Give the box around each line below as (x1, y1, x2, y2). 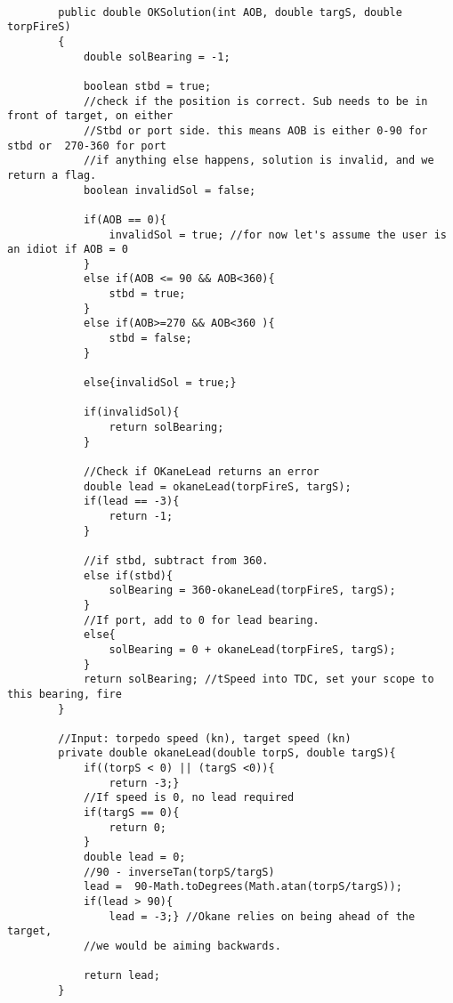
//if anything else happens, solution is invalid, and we (83, 154, 434, 167)
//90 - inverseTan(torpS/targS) (83, 865, 275, 878)
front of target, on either (7, 109, 174, 123)
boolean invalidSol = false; (83, 183, 256, 197)
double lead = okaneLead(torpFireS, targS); (83, 480, 352, 493)
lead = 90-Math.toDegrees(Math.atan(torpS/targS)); (83, 880, 402, 894)
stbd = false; (109, 332, 192, 345)
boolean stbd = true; (83, 79, 212, 93)
